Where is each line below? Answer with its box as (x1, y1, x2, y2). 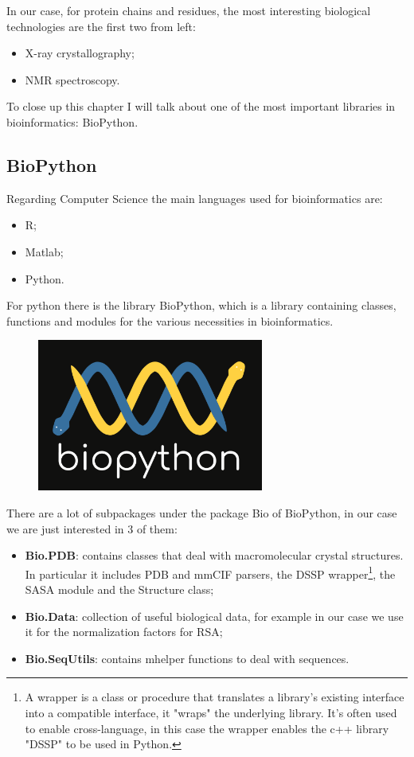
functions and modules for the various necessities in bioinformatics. (6, 312, 334, 329)
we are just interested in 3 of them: (6, 520, 178, 537)
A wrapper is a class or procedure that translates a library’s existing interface (25, 689, 404, 705)
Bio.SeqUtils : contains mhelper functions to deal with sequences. (25, 650, 350, 666)
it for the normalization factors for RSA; (25, 623, 223, 640)
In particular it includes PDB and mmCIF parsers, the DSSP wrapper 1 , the (25, 563, 396, 582)
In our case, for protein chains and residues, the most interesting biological (6, 2, 371, 18)
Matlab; (25, 243, 64, 259)
